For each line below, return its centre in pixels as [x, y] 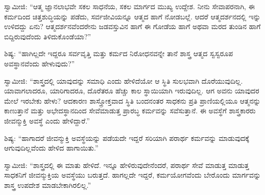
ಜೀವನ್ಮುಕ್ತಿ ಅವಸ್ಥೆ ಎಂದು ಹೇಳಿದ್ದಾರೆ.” [47, 120]
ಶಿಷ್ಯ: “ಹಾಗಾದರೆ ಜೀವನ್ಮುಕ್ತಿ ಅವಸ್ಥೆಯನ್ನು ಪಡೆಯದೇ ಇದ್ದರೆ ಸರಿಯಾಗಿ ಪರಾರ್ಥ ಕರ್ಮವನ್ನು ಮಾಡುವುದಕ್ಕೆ [127, 138]
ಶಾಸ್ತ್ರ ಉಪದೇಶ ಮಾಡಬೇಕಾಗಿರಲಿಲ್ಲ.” [48, 185]
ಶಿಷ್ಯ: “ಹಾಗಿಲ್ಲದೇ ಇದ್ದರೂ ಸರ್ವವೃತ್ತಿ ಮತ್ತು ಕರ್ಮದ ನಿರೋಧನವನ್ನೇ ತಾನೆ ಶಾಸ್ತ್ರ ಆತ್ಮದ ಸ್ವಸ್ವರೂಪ [119, 53]
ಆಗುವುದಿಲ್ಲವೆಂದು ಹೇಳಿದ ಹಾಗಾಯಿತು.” [51, 148]
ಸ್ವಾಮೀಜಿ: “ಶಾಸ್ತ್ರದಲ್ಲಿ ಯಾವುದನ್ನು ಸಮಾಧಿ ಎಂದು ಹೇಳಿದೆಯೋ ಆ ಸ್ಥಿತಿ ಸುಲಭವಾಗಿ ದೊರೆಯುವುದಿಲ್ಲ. [124, 80]
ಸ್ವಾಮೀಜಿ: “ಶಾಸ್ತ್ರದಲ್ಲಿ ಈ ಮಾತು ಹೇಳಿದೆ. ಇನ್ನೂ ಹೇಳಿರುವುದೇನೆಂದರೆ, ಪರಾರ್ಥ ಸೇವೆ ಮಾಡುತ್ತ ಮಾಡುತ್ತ [127, 165]
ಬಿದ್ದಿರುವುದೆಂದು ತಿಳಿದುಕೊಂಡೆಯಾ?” [48, 36]
